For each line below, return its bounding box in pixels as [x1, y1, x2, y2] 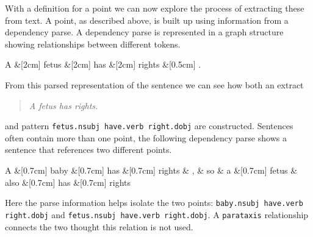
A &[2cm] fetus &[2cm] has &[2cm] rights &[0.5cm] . [5, 58, 201, 71]
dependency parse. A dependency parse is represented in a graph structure [5, 26, 284, 38]
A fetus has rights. [29, 99, 98, 111]
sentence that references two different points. [5, 143, 172, 156]
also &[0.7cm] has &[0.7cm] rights [5, 175, 131, 188]
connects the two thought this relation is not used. [5, 220, 193, 233]
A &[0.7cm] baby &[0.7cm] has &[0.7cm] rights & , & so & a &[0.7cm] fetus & [5, 164, 298, 176]
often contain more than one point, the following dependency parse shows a [5, 131, 287, 144]
